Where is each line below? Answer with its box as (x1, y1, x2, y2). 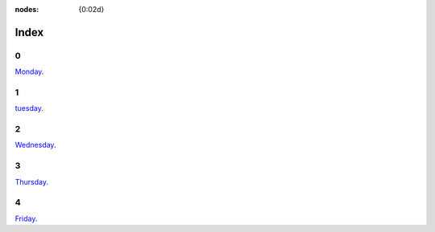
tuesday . (14, 104, 43, 113)
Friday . (14, 214, 38, 223)
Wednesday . (14, 140, 56, 150)
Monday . (14, 67, 44, 76)
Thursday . (14, 177, 48, 186)
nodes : (14, 5, 39, 14)
